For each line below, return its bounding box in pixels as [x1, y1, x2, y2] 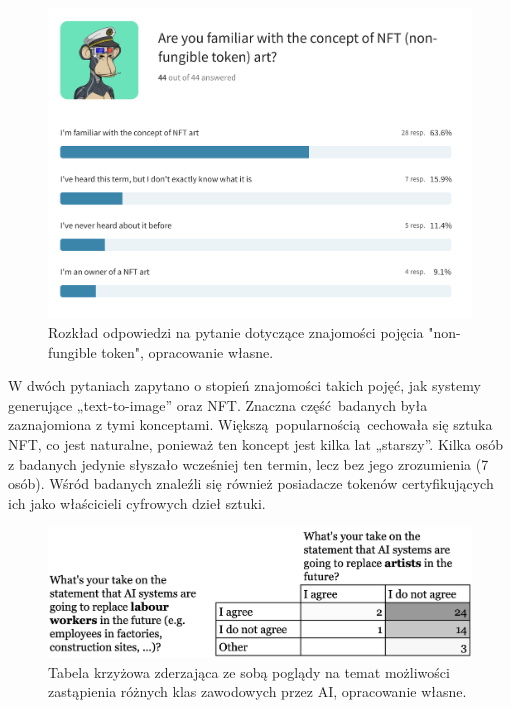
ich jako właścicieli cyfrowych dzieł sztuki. [8, 492, 266, 513]
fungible [48, 341, 97, 362]
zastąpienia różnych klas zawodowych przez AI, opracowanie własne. [48, 681, 467, 702]
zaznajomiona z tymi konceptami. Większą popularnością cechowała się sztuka [8, 414, 493, 435]
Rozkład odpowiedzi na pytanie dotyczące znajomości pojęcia [48, 322, 424, 343]
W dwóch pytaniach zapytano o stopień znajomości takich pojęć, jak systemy [8, 375, 481, 396]
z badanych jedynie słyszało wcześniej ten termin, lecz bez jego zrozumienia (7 [8, 453, 489, 474]
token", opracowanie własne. [101, 341, 274, 362]
